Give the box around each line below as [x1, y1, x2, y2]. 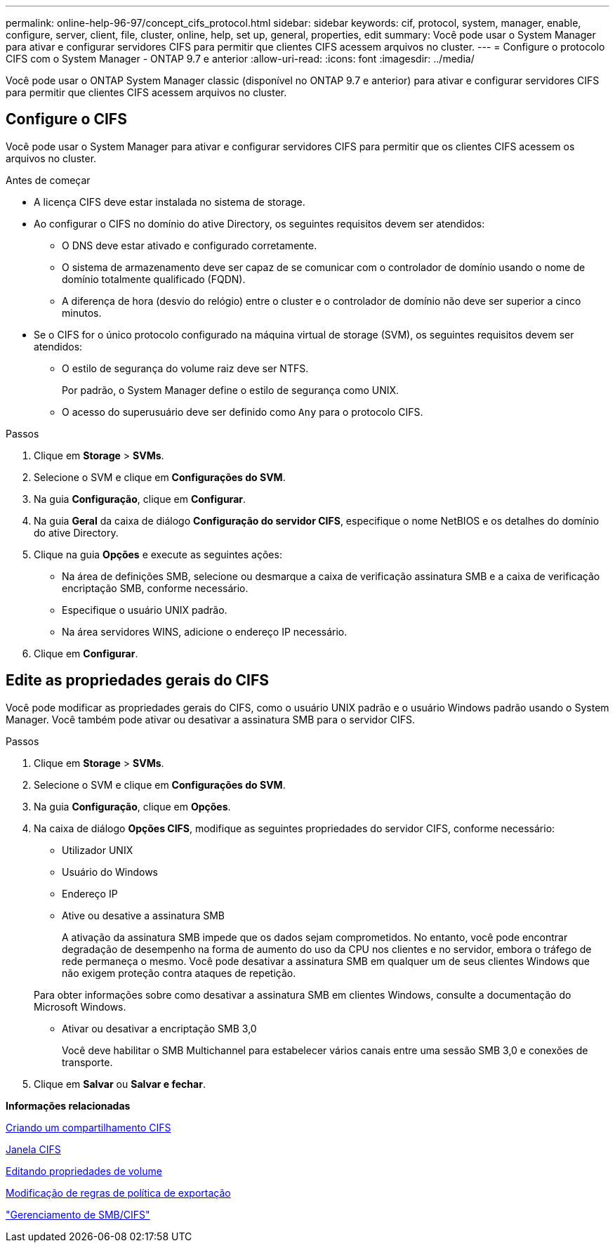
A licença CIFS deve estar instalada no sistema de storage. [34, 195, 305, 208]
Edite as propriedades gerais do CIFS [6, 671, 269, 690]
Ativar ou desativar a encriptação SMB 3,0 [62, 1022, 257, 1034]
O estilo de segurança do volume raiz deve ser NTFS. [62, 362, 309, 374]
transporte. [62, 1056, 113, 1068]
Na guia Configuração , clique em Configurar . [34, 492, 246, 505]
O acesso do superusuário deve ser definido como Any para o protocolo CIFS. [62, 405, 423, 418]
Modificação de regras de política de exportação [6, 1186, 231, 1199]
